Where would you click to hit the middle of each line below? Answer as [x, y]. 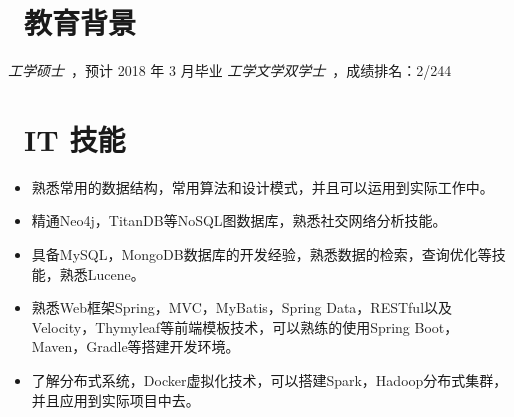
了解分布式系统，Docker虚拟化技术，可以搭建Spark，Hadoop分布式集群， [269, 380]
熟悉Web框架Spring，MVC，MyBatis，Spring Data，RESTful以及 [242, 307]
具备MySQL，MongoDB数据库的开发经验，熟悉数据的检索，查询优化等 [261, 254]
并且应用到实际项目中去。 [115, 399]
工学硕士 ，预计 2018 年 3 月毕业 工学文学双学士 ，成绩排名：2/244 [230, 70]
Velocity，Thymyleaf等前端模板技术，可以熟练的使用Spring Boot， [245, 326]
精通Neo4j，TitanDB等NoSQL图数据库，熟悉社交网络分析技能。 [239, 220]
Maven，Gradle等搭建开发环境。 [135, 346]
